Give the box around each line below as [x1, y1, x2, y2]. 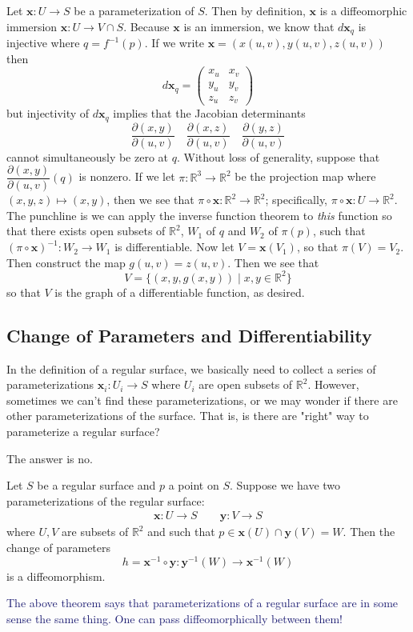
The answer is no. [6, 450, 93, 466]
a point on [168, 477, 219, 494]
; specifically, [265, 191, 328, 208]
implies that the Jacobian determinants [113, 105, 306, 122]
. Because [123, 18, 170, 34]
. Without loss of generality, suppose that [176, 148, 380, 165]
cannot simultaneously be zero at [6, 148, 169, 165]
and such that [147, 523, 215, 540]
